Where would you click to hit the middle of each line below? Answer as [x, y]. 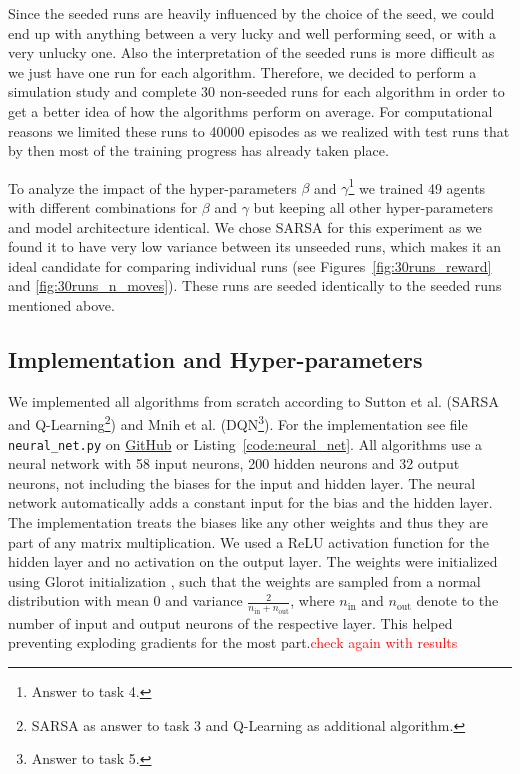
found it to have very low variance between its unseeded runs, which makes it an [255, 246]
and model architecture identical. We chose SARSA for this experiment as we [245, 226]
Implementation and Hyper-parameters [215, 358]
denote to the [457, 600]
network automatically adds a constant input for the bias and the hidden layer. [250, 502]
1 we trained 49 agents [417, 186]
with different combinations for [103, 207]
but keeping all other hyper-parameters [373, 207]
